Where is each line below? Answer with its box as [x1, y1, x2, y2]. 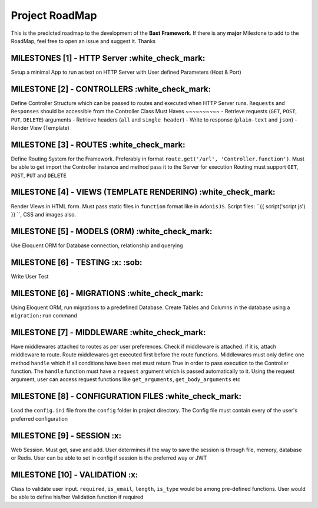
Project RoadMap [11, 9, 97, 22]
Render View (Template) [11, 124, 70, 131]
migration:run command [11, 312, 78, 319]
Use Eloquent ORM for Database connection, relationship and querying [11, 242, 183, 249]
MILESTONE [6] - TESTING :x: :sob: [11, 257, 143, 267]
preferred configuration [11, 415, 68, 422]
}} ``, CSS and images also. [11, 211, 77, 218]
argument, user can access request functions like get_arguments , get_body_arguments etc [11, 376, 241, 383]
